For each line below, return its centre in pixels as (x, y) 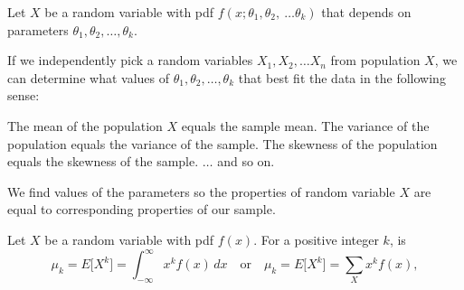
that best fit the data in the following (342, 77)
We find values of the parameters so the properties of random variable (201, 191)
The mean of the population (85, 125)
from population (375, 60)
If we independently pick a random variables (130, 60)
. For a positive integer (316, 239)
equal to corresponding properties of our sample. (142, 209)
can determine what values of (88, 77)
